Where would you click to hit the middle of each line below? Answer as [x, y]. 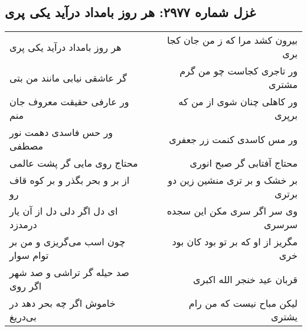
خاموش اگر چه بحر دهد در [63, 303]
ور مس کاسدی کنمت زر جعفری [233, 139]
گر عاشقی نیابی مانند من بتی [68, 77]
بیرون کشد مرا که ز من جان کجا [232, 40]
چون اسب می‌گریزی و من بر [68, 242]
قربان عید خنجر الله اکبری [245, 279]
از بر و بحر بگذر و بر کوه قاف [70, 180]
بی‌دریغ [23, 317]
